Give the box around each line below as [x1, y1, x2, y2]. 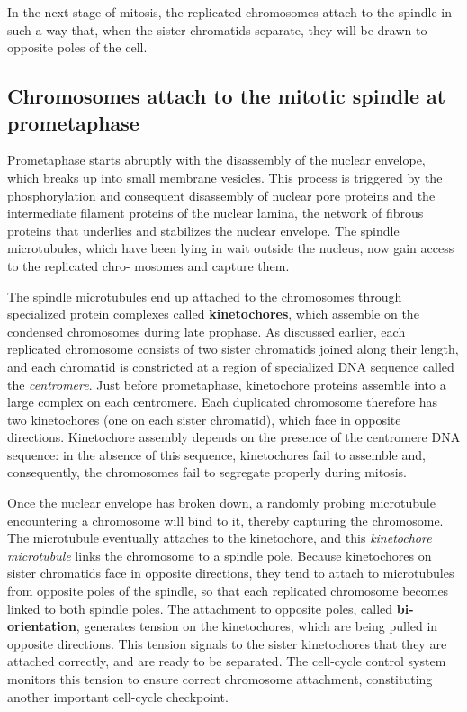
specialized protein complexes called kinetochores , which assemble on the [7, 304, 419, 323]
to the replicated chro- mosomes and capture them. [7, 256, 290, 275]
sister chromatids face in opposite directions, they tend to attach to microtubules [7, 563, 454, 582]
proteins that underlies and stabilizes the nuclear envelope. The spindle [7, 221, 400, 239]
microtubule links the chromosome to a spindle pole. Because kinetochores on [7, 545, 432, 564]
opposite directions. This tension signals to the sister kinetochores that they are [7, 634, 447, 653]
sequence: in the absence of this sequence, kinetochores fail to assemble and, [7, 445, 426, 464]
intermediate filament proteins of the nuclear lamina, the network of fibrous [7, 203, 424, 222]
